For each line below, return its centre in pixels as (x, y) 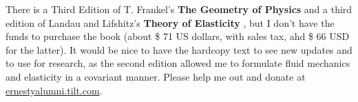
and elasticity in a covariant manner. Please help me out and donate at (156, 76)
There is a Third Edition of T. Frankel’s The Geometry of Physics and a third (179, 9)
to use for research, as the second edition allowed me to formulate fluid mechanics (178, 63)
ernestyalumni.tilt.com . (54, 90)
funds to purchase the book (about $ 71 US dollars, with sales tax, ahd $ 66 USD (178, 36)
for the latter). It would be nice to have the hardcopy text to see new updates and (179, 49)
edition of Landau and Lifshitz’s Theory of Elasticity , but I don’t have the (170, 22)
